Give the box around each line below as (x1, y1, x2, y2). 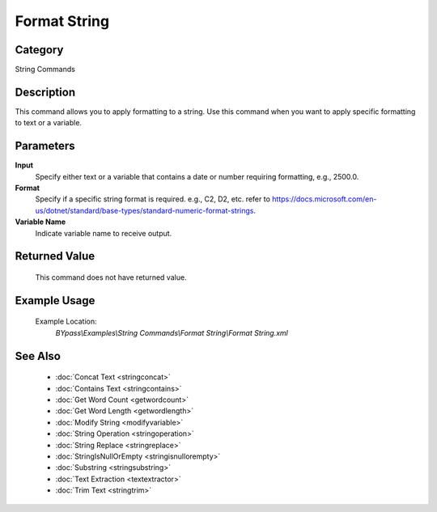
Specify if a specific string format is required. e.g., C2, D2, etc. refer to (35, 194, 271, 204)
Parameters (15, 139, 75, 153)
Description (15, 85, 76, 99)
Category (15, 43, 64, 57)
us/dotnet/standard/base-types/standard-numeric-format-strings (35, 205, 254, 215)
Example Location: (35, 316, 97, 327)
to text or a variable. (15, 118, 83, 128)
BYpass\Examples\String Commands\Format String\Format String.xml (55, 328, 289, 337)
